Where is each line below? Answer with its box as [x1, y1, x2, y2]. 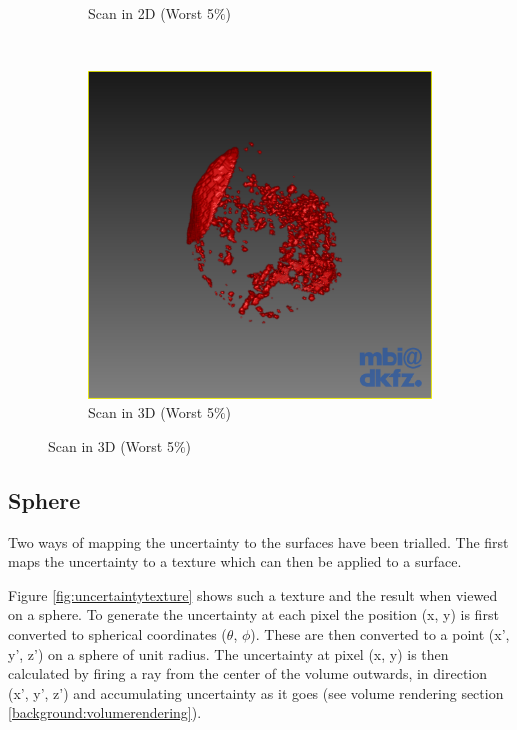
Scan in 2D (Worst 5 [88, 3, 214, 23]
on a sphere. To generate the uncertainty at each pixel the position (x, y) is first [8, 604, 499, 625]
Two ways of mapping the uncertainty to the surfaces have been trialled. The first [8, 531, 509, 552]
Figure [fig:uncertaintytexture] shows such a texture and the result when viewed [8, 584, 498, 605]
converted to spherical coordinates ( [8, 624, 227, 645]
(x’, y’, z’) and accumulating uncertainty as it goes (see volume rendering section [8, 682, 504, 703]
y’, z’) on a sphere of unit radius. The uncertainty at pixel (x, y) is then [8, 643, 449, 664]
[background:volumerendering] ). [8, 702, 202, 723]
